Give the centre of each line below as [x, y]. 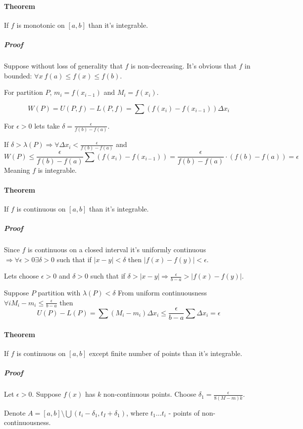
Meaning [17, 170]
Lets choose [22, 276]
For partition [24, 92]
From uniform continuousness [162, 292]
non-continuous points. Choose [150, 394]
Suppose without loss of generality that [63, 65]
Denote [15, 412]
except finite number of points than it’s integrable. [166, 353]
